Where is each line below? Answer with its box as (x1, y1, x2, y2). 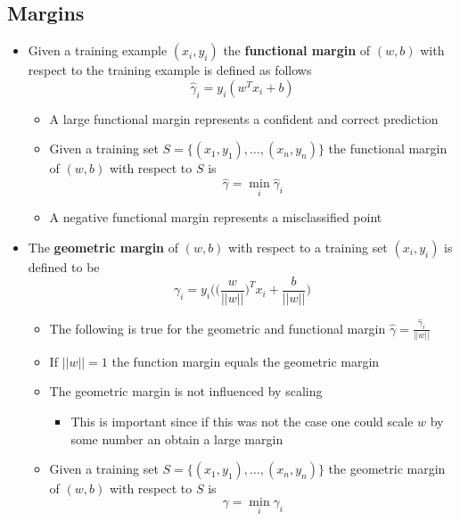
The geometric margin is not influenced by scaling (49, 382, 323, 401)
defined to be (28, 258, 100, 277)
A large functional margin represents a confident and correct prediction (49, 109, 439, 128)
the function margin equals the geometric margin (111, 351, 380, 370)
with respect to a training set (228, 238, 388, 257)
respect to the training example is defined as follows (28, 61, 312, 79)
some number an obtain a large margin (70, 429, 283, 448)
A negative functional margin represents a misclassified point (49, 208, 382, 227)
